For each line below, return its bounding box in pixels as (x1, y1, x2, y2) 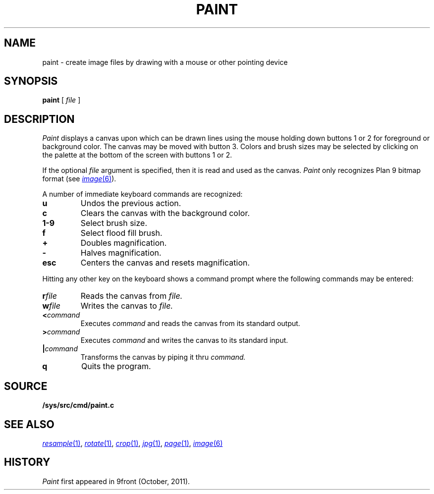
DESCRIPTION (4, 112, 75, 125)
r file (42, 291, 57, 301)
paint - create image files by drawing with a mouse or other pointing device (42, 57, 288, 66)
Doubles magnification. (80, 238, 167, 248)
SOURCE (4, 380, 48, 392)
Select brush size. (80, 218, 147, 228)
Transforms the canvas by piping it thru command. (80, 353, 246, 362)
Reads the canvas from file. (80, 291, 183, 301)
